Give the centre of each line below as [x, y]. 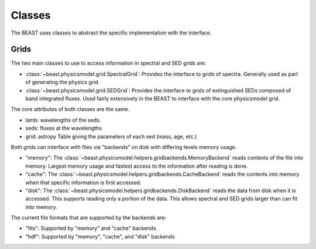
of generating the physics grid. [63, 82]
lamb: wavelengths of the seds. [63, 120]
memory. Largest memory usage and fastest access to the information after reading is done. [137, 166]
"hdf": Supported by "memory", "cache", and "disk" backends [100, 236]
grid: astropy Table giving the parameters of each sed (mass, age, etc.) [111, 136]
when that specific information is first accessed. [83, 182]
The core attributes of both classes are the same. [70, 109]
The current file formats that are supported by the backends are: [89, 218]
